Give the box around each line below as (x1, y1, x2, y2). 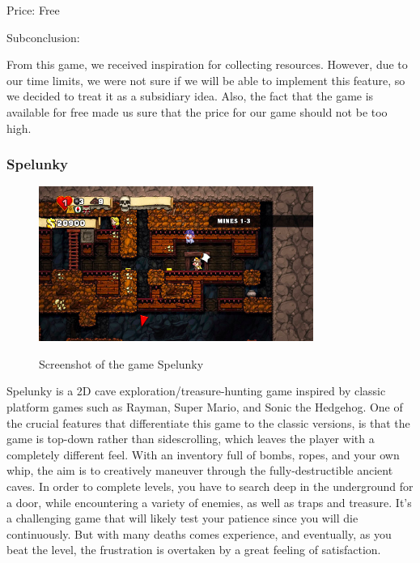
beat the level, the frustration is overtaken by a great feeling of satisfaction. (6, 541, 381, 558)
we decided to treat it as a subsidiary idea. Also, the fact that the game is (6, 87, 374, 104)
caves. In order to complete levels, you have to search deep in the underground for (6, 477, 414, 494)
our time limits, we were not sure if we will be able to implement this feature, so (6, 71, 405, 88)
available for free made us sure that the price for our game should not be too (6, 103, 388, 120)
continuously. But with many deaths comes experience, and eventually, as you (6, 525, 392, 542)
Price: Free (6, 2, 60, 18)
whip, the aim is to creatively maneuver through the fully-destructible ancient (6, 462, 393, 479)
